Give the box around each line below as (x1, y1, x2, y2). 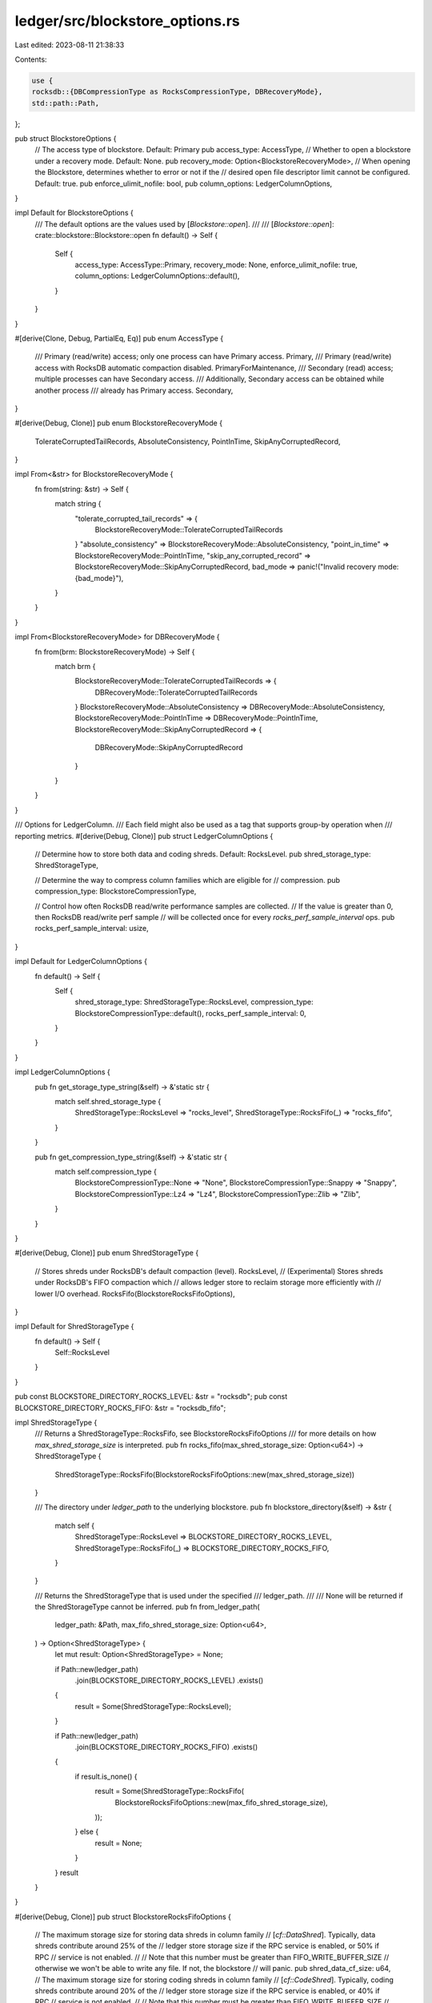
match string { (54, 499, 102, 509)
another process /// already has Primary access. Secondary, (34, 385, 234, 395)
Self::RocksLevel (54, 1348, 110, 1357)
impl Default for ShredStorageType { (14, 1322, 134, 1332)
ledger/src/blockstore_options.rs (14, 12, 240, 30)
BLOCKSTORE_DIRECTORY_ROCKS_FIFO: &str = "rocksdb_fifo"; (14, 1403, 226, 1413)
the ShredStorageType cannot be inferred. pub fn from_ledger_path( (34, 1602, 260, 1612)
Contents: (14, 54, 47, 64)
